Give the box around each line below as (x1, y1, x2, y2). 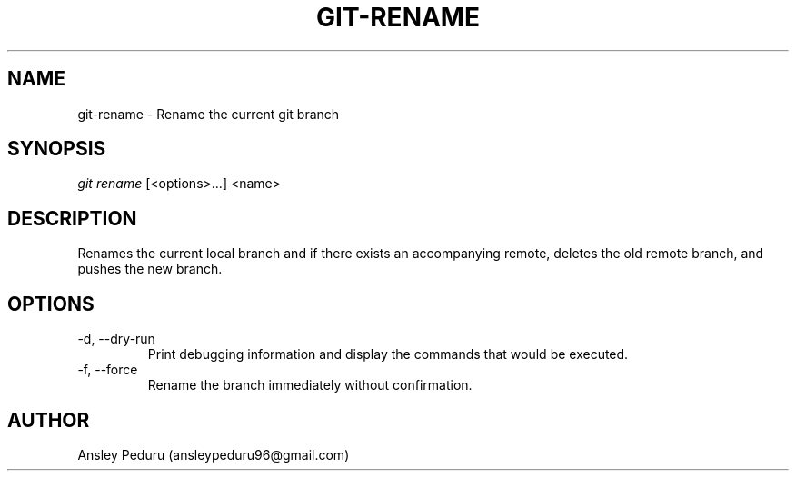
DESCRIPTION (7, 206, 137, 230)
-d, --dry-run (77, 331, 155, 347)
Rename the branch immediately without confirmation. (147, 377, 473, 393)
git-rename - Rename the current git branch (77, 105, 340, 122)
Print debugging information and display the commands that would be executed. (147, 346, 629, 363)
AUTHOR (7, 408, 90, 432)
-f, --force (77, 362, 138, 378)
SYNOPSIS (7, 137, 106, 161)
